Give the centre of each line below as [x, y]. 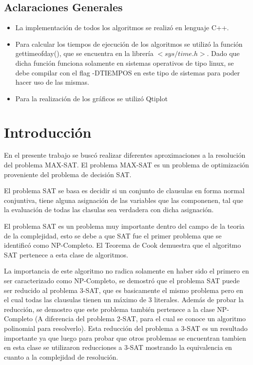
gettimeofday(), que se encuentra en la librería [84, 53]
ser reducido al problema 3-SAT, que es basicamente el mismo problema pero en [124, 290]
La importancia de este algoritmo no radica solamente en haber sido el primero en [126, 271]
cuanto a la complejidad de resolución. [61, 356]
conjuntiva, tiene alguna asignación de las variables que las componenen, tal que [124, 200]
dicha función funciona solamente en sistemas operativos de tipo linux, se [125, 63]
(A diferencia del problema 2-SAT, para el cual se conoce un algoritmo [140, 319]
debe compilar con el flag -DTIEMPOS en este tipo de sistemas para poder [128, 72]
